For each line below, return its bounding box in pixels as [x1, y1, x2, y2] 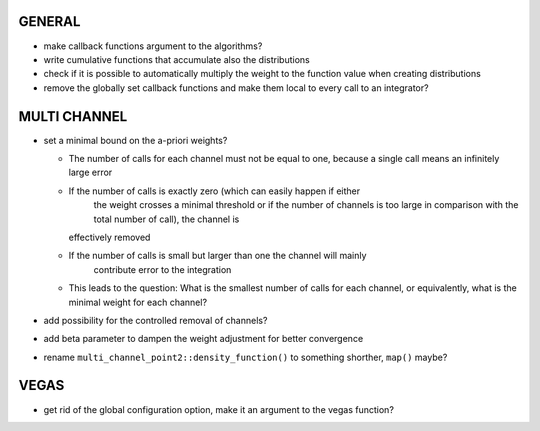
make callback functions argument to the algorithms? [43, 40, 263, 52]
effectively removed [68, 231, 151, 243]
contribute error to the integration [93, 263, 232, 275]
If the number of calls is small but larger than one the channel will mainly [68, 250, 367, 262]
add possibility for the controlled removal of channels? [43, 314, 268, 326]
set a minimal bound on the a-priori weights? [43, 134, 228, 146]
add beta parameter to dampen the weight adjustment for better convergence [43, 333, 364, 345]
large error [68, 166, 113, 179]
